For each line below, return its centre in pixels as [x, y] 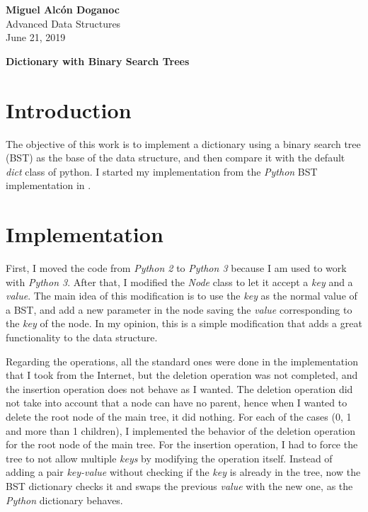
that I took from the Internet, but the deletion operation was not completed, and [182, 375]
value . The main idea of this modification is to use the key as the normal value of [182, 296]
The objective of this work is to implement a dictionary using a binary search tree [183, 143]
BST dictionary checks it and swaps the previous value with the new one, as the [179, 485]
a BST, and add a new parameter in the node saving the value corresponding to [179, 309]
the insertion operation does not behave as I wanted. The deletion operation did [179, 388]
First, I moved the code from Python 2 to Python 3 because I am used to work [176, 268]
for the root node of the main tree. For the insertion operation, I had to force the [182, 444]
